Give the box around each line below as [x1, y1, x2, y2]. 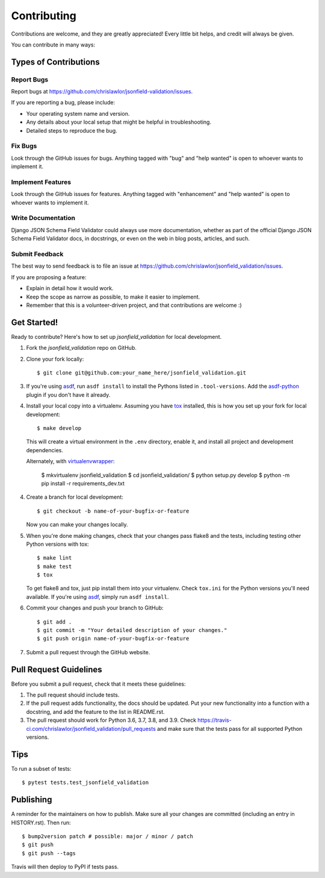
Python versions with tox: [26, 540, 90, 548]
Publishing [11, 795, 52, 805]
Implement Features [11, 178, 72, 186]
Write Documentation [11, 214, 75, 223]
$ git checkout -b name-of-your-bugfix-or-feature [37, 507, 190, 514]
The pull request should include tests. [26, 691, 120, 699]
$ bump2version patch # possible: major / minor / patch [22, 833, 194, 840]
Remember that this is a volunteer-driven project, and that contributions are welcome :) [26, 302, 242, 309]
